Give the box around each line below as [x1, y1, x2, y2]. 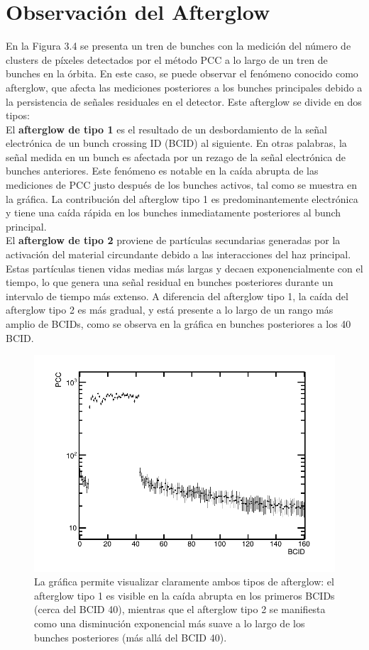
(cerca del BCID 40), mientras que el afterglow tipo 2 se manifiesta [34, 602, 326, 617]
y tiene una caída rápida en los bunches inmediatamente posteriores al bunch [6, 205, 341, 220]
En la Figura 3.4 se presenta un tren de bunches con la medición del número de [6, 38, 351, 53]
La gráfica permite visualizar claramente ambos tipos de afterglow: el [34, 574, 334, 589]
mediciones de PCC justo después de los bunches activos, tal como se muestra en [6, 177, 358, 192]
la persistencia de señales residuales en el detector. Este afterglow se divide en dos [6, 94, 362, 109]
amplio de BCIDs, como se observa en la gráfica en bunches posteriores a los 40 [6, 316, 351, 331]
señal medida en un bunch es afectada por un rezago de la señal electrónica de [6, 149, 346, 164]
